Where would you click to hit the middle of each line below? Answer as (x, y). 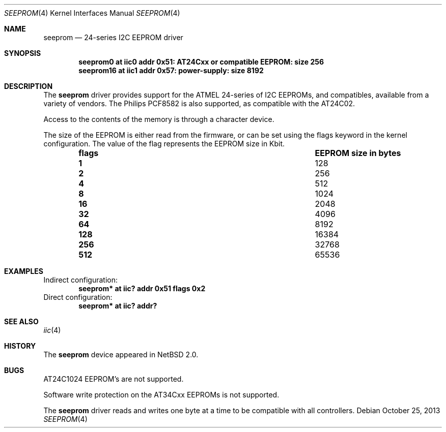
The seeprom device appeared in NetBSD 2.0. (121, 354)
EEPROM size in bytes (358, 153)
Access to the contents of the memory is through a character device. (159, 119)
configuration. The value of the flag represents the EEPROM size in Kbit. (164, 144)
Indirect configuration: (81, 280)
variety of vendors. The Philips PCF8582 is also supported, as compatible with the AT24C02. (199, 103)
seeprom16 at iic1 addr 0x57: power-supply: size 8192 (171, 70)
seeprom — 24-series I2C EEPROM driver (113, 37)
